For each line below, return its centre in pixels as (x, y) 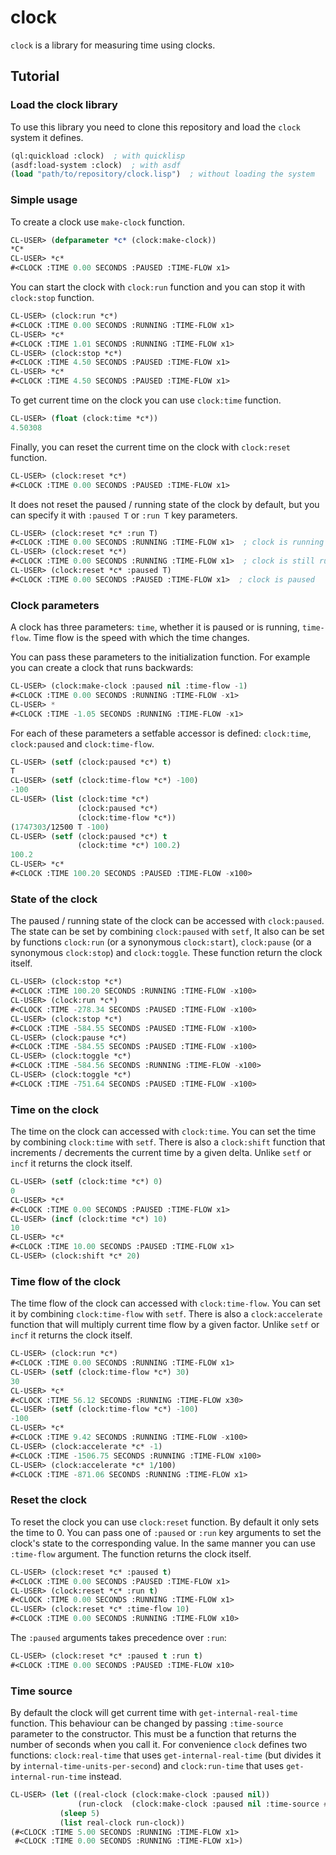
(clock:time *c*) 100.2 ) (129, 846)
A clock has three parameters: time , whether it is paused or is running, (155, 627)
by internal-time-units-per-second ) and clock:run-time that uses (147, 1766)
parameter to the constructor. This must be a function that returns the (153, 1734)
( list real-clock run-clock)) (122, 1822)
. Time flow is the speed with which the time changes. (139, 638)
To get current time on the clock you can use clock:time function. (146, 400)
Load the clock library (64, 105)
